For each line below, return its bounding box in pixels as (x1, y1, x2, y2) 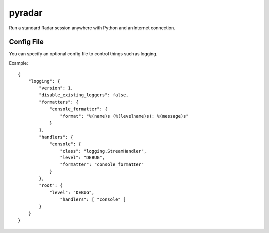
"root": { (39, 183, 63, 188)
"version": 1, (39, 85, 74, 91)
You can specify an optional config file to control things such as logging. (9, 51, 158, 57)
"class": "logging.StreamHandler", (60, 148, 147, 154)
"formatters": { (39, 99, 79, 105)
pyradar (9, 7, 43, 18)
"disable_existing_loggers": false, (39, 92, 129, 98)
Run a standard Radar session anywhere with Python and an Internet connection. (9, 25, 175, 31)
